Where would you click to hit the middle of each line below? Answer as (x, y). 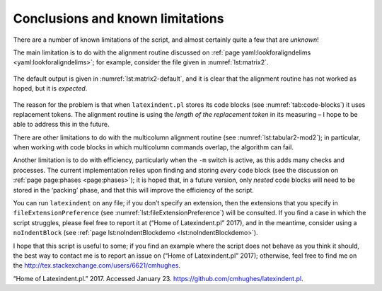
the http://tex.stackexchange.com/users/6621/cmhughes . (97, 266)
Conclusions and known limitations (118, 18)
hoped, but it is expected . (50, 89)
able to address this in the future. (61, 125)
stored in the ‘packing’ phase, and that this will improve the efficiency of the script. (134, 190)
